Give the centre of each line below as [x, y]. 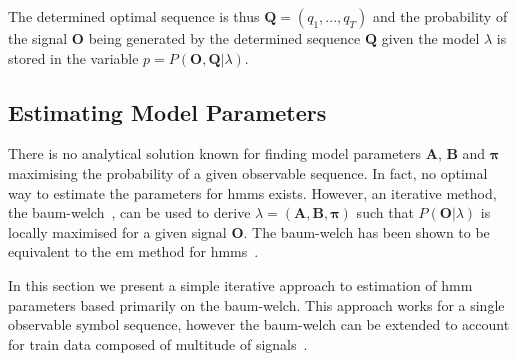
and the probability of [440, 16]
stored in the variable [73, 57]
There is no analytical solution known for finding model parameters [215, 153]
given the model [430, 38]
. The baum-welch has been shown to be [366, 231]
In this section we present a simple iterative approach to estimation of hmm [240, 284]
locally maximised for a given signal [117, 231]
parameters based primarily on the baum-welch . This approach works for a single [256, 304]
